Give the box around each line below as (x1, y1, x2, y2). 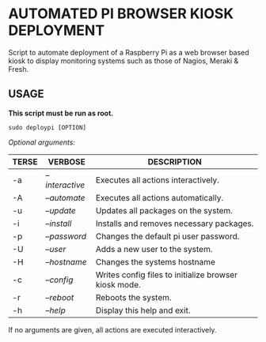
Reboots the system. (95, 291, 172, 303)
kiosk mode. (95, 279, 141, 290)
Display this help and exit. (95, 305, 191, 316)
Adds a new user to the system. (95, 243, 213, 254)
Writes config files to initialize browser (95, 269, 237, 280)
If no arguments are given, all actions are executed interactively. (8, 325, 217, 334)
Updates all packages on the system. (95, 205, 234, 216)
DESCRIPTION (147, 156, 202, 167)
